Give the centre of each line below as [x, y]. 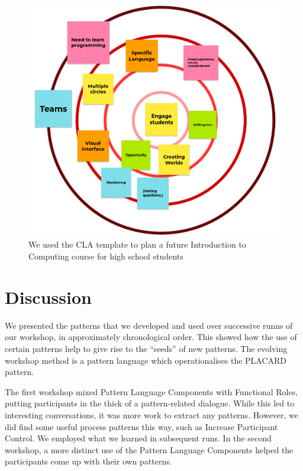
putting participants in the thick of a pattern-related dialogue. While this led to [150, 403]
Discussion [48, 297]
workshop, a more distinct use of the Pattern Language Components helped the [149, 449]
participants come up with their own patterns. [88, 461]
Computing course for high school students [106, 256]
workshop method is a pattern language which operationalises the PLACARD [146, 360]
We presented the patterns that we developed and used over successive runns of [149, 325]
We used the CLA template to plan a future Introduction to [137, 244]
